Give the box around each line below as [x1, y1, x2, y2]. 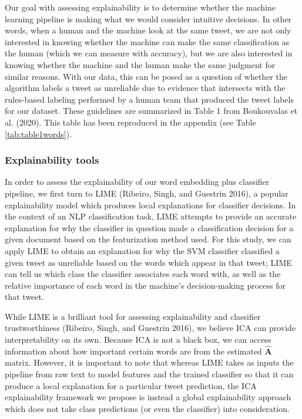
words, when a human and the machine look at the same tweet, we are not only [5, 24, 291, 36]
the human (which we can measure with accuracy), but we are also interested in [5, 47, 293, 59]
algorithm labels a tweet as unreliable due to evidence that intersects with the [5, 82, 286, 94]
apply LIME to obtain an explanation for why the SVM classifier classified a [5, 244, 280, 256]
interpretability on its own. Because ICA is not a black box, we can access [5, 333, 271, 346]
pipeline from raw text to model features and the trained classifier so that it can [5, 368, 294, 380]
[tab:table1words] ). [5, 127, 72, 140]
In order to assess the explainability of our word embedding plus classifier [5, 175, 270, 188]
